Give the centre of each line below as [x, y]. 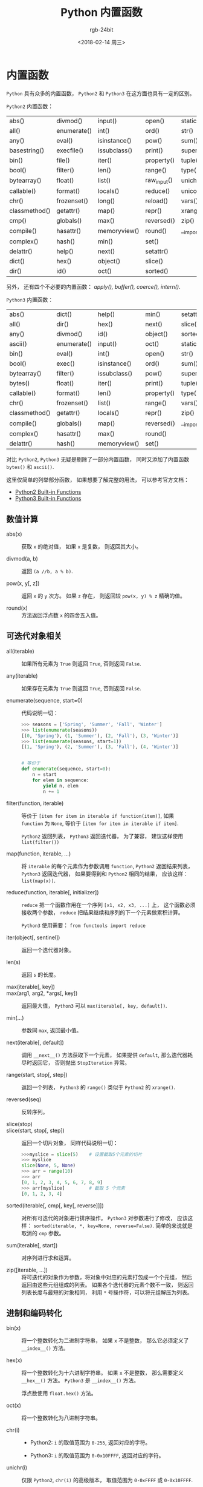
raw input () [159, 180]
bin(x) [14, 1328]
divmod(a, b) [22, 559]
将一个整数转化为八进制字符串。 [61, 1418]
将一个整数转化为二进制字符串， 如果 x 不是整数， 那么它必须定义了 [105, 1341]
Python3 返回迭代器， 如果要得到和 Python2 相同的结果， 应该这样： [105, 874]
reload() [157, 201]
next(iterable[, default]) [35, 1042]
